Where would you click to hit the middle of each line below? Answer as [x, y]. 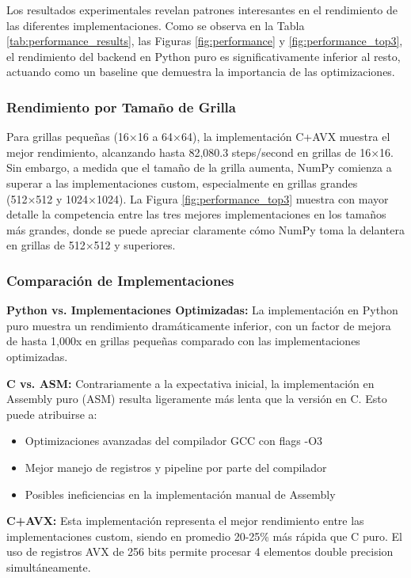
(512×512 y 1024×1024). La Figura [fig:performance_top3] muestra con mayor [198, 198]
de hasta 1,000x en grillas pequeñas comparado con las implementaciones [183, 341]
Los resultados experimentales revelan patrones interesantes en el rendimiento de [202, 10]
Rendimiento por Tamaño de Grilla [121, 106]
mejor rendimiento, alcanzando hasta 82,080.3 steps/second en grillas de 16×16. [200, 152]
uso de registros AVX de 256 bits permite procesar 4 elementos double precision [200, 551]
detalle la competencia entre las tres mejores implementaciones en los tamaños [196, 214]
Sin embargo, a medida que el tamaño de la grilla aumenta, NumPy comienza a [199, 167]
